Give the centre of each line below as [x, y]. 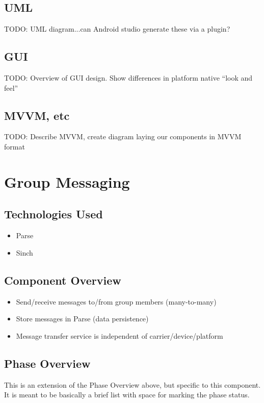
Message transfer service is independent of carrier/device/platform [120, 335]
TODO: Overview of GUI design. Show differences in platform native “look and [128, 78]
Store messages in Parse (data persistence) [82, 319]
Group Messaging [67, 181]
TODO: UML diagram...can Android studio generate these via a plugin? [117, 29]
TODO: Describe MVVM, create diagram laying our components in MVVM [123, 136]
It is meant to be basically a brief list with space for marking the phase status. [127, 395]
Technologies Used [54, 214]
